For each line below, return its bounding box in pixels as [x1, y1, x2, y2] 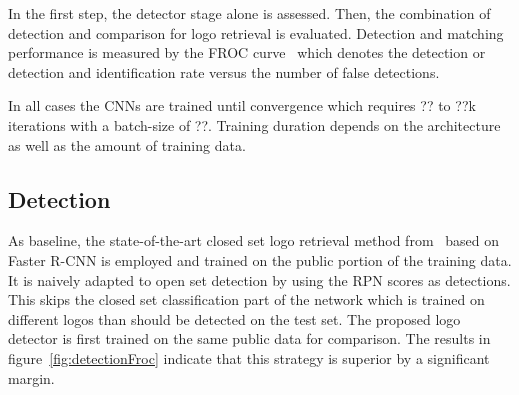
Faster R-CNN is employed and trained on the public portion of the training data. [8, 249, 512, 270]
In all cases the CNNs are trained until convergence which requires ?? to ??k [8, 95, 476, 116]
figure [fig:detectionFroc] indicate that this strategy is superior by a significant [8, 347, 490, 368]
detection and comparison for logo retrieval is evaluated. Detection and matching [8, 22, 504, 43]
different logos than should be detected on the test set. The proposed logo [8, 308, 461, 329]
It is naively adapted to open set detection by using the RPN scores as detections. [8, 269, 511, 290]
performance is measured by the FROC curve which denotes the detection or [8, 42, 486, 63]
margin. [8, 367, 55, 388]
